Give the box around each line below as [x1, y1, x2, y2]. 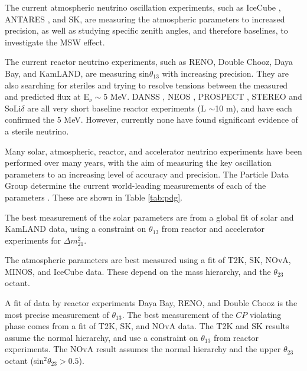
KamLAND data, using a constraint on [5, 222, 146, 235]
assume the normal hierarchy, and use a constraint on [5, 331, 198, 343]
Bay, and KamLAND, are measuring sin [5, 67, 149, 79]
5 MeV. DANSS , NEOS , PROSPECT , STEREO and [103, 90, 302, 103]
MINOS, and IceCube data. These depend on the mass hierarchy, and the [5, 265, 271, 277]
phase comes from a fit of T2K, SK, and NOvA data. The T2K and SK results [5, 320, 289, 332]
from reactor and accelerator [161, 222, 264, 235]
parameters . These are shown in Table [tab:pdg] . [5, 191, 182, 203]
